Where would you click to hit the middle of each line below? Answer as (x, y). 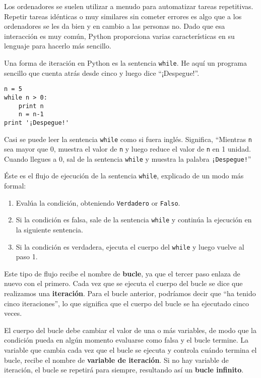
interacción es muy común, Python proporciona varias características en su (119, 36)
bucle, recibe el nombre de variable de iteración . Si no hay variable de (116, 360)
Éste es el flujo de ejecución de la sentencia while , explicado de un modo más (124, 176)
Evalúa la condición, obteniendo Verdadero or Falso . (98, 202)
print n (31, 106)
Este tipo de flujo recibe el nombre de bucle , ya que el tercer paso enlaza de (122, 273)
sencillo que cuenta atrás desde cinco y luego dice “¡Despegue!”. (102, 73)
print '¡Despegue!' (37, 123)
